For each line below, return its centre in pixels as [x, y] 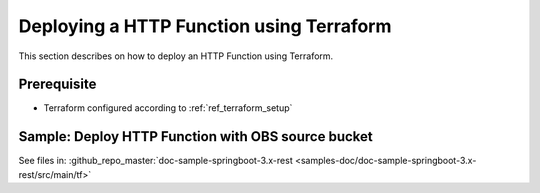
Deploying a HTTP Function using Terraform [205, 26]
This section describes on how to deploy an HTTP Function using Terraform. [176, 56]
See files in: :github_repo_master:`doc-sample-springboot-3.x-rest [156, 161]
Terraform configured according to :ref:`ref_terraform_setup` [168, 108]
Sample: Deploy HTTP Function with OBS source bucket [196, 136]
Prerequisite [57, 84]
